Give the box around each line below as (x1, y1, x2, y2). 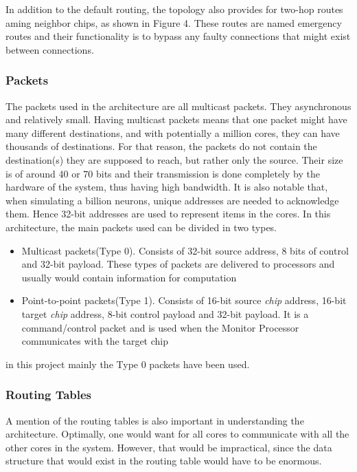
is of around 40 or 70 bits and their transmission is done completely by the (5, 166, 320, 180)
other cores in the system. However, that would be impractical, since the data (5, 440, 332, 454)
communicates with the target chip (21, 334, 169, 348)
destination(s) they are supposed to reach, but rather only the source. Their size (5, 152, 343, 167)
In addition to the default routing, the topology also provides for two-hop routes (5, 2, 343, 16)
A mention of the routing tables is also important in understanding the (5, 413, 304, 427)
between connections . (5, 42, 94, 56)
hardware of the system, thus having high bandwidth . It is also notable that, (5, 180, 328, 194)
